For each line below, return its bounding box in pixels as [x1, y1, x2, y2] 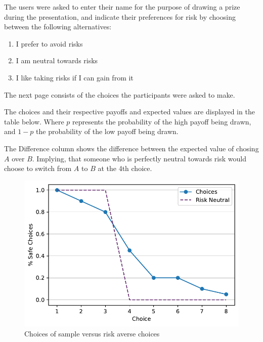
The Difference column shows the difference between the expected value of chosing [4, 143, 259, 153]
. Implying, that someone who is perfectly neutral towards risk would [32, 153, 246, 163]
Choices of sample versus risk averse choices [24, 328, 160, 338]
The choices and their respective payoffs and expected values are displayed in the [4, 106, 255, 117]
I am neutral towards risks [16, 55, 98, 66]
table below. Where [4, 116, 64, 126]
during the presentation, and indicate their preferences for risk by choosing [4, 11, 236, 22]
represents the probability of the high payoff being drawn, [72, 116, 251, 126]
